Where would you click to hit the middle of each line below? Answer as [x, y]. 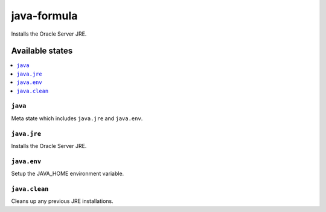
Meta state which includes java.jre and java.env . [77, 118]
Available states [42, 51]
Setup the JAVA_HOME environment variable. [68, 174]
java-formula [44, 16]
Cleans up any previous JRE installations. [62, 201]
